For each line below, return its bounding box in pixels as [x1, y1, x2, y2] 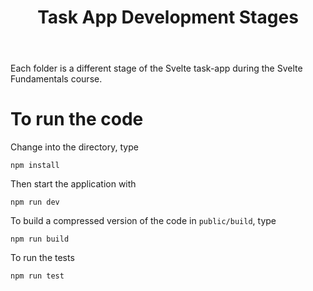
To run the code [10, 108, 144, 131]
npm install [10, 161, 60, 171]
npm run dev [10, 197, 60, 208]
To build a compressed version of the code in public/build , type [10, 215, 277, 227]
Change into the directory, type [10, 141, 139, 153]
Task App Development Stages [37, 6, 299, 29]
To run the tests [10, 252, 75, 264]
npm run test [10, 271, 65, 281]
